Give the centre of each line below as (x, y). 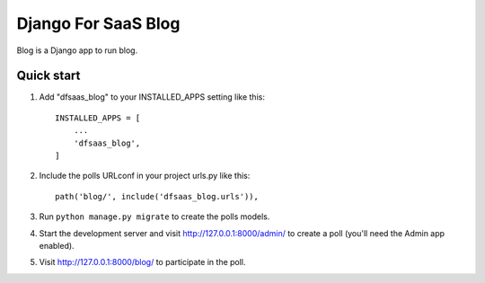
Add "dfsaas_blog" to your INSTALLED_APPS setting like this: (152, 97)
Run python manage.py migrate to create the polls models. (154, 217)
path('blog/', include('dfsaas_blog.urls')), (157, 196)
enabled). (57, 245)
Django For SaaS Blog (98, 23)
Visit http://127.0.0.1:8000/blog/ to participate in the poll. (142, 262)
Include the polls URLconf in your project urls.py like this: (145, 176)
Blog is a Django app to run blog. (77, 50)
